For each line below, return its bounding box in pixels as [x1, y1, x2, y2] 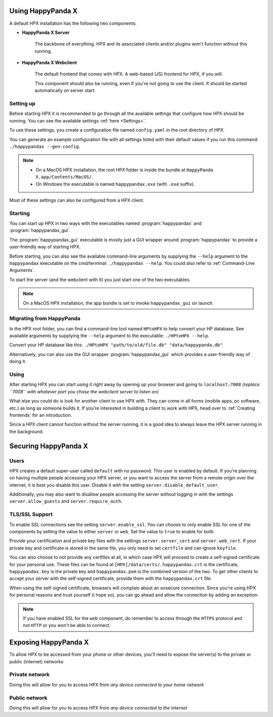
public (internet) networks [9, 658, 64, 664]
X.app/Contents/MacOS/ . [35, 174, 94, 180]
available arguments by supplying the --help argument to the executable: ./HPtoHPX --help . [9, 333, 210, 339]
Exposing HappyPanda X [9, 638, 89, 647]
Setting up [9, 100, 35, 107]
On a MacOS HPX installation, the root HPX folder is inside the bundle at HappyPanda [35, 167, 213, 173]
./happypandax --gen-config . [9, 143, 80, 149]
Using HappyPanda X [9, 7, 78, 15]
